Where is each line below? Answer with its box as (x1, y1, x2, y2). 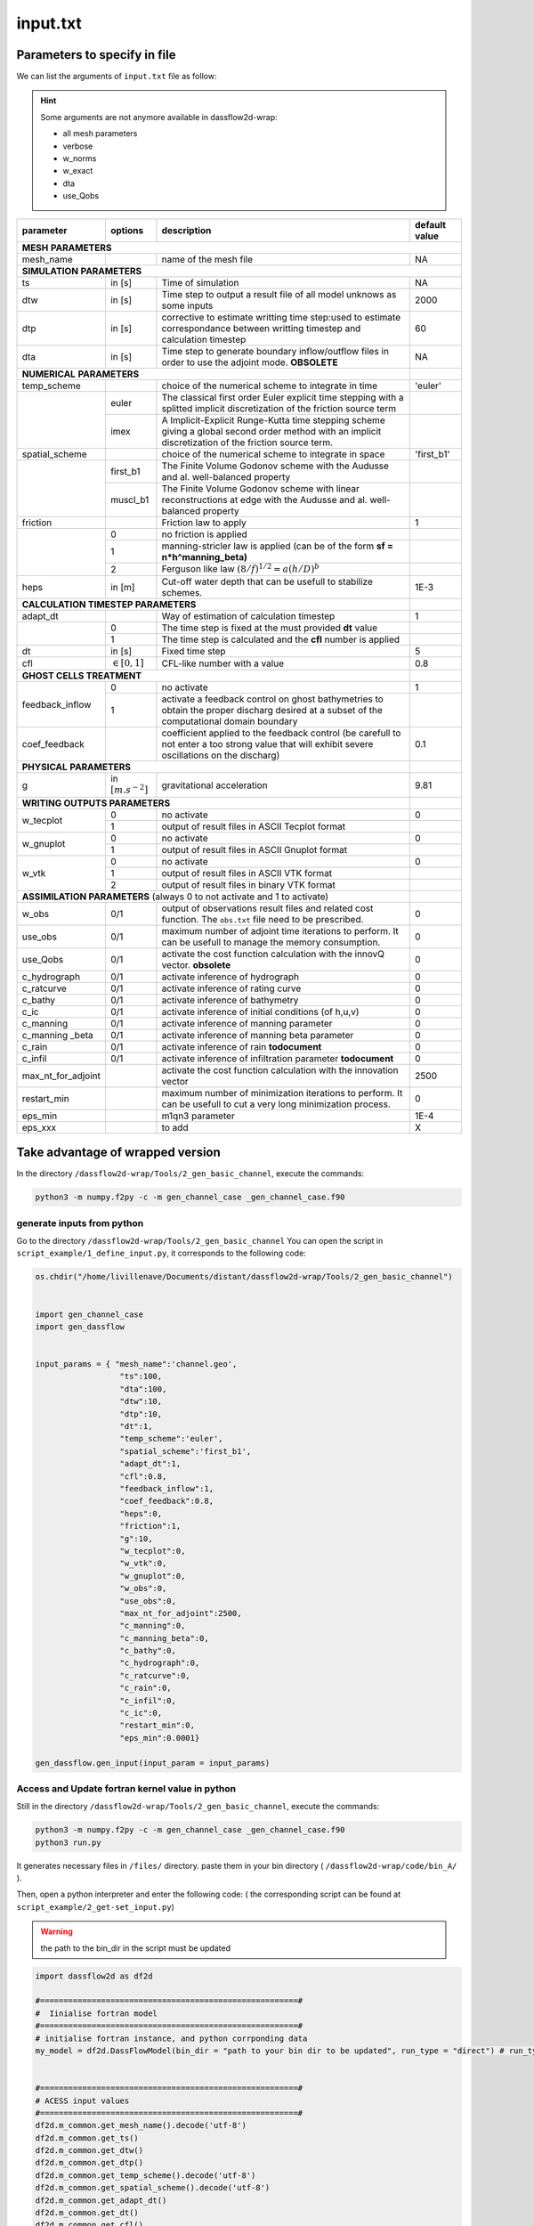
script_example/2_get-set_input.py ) (16, 1901, 175, 1912)
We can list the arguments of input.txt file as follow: (16, 71, 217, 82)
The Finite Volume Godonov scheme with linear (161, 482, 360, 494)
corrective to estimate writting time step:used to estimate (161, 311, 400, 323)
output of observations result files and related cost (161, 902, 374, 914)
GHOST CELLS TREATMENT (21, 670, 142, 682)
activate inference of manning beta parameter (161, 1028, 354, 1041)
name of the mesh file (161, 253, 254, 265)
